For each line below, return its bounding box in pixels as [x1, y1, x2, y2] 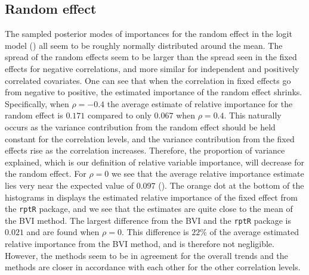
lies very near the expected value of [5, 179, 134, 191]
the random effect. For [5, 167, 86, 180]
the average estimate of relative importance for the [107, 97, 293, 110]
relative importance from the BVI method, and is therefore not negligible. [5, 237, 274, 250]
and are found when [26, 226, 100, 238]
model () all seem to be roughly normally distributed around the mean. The [5, 39, 283, 51]
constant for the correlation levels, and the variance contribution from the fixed [5, 132, 295, 145]
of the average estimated [209, 226, 299, 238]
